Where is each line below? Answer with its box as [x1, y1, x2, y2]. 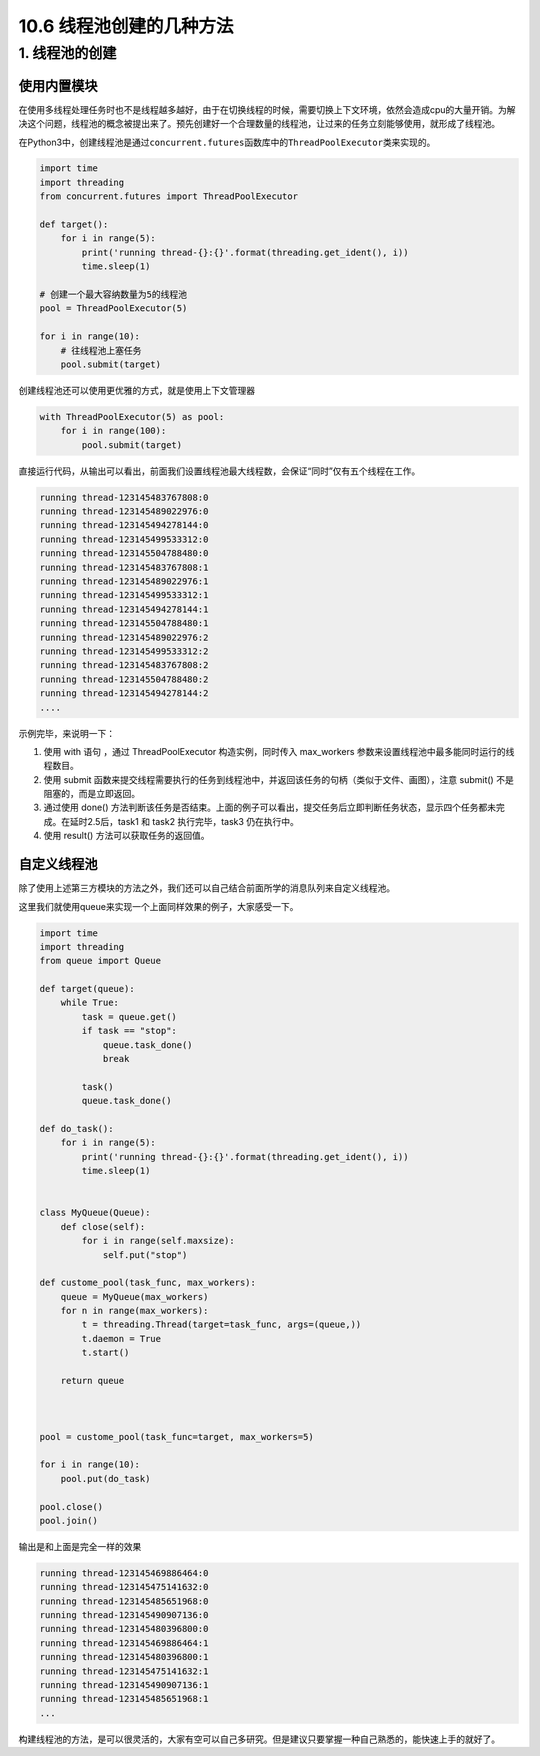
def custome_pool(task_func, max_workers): [39, 1277, 257, 1289]
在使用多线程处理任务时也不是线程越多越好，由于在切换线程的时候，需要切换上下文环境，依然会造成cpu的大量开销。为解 [18, 103, 516, 115]
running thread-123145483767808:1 [39, 561, 209, 573]
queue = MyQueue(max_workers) [60, 1291, 209, 1302]
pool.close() [39, 1501, 104, 1512]
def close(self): [60, 1221, 146, 1232]
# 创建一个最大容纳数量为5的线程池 [39, 289, 187, 300]
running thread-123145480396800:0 [39, 1623, 209, 1635]
